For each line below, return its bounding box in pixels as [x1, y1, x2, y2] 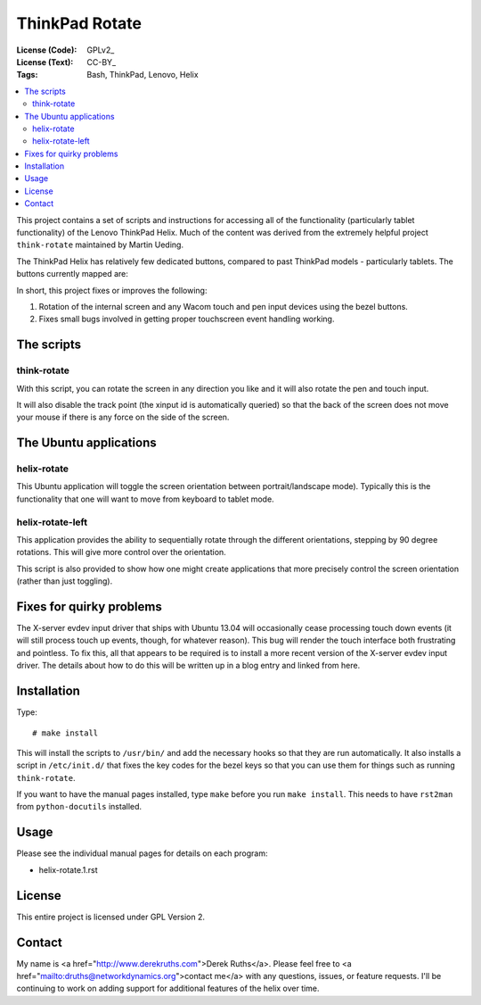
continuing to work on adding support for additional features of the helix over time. [16, 983, 320, 994]
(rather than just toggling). [16, 576, 113, 586]
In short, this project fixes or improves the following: [16, 285, 208, 295]
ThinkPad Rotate [16, 13, 143, 33]
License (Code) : [16, 45, 77, 55]
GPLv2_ [86, 45, 115, 55]
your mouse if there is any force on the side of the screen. [16, 411, 230, 423]
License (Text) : [16, 56, 74, 67]
